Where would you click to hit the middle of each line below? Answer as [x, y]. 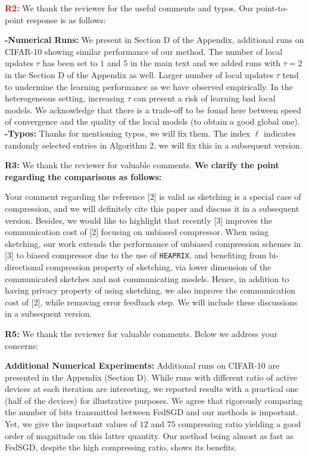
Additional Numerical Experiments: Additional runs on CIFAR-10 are [142, 365]
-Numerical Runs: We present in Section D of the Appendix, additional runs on [154, 40]
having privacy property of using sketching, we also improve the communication [150, 290]
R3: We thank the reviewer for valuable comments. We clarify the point [142, 165]
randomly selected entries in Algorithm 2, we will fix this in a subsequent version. [154, 145]
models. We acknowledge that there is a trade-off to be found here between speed [153, 109]
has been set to [70, 63]
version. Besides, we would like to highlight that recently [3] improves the [138, 220]
